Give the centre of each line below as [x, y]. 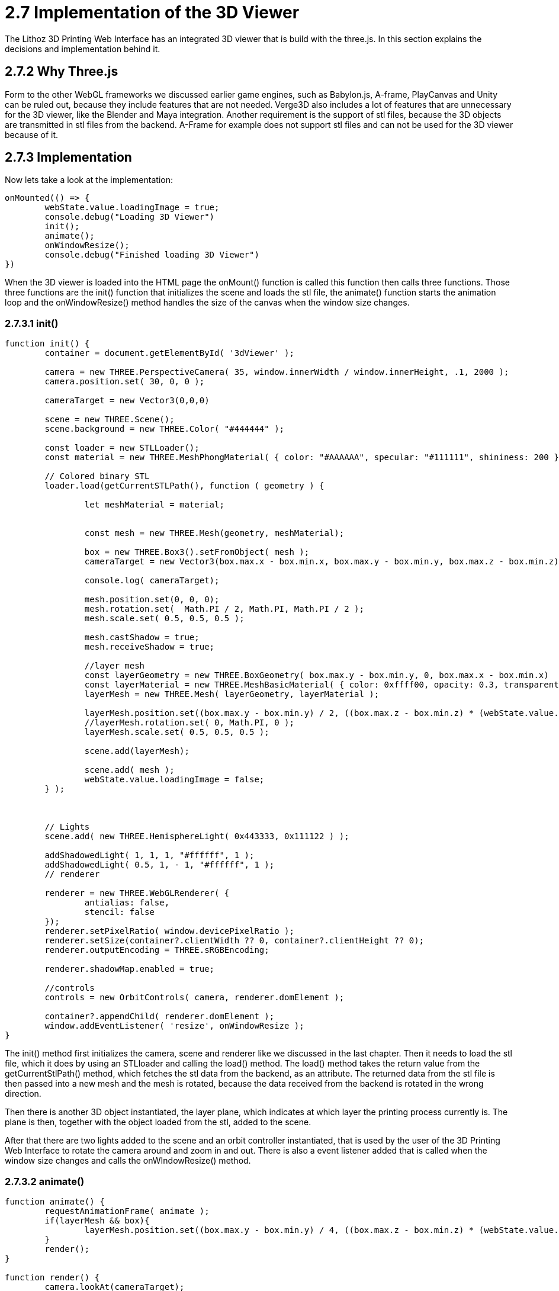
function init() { [47, 344]
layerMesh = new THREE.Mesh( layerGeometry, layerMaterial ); [232, 694]
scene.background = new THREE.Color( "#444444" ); [165, 429]
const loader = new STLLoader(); [122, 448]
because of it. [32, 134]
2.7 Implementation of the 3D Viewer [152, 12]
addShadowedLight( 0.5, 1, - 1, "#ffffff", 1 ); [160, 865]
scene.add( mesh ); [129, 770]
